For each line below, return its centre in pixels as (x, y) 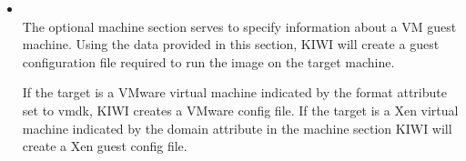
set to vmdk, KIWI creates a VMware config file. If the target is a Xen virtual (240, 110)
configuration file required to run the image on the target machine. (208, 61)
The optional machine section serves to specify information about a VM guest (239, 26)
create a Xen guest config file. (105, 146)
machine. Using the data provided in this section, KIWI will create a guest (231, 44)
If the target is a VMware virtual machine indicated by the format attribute (234, 92)
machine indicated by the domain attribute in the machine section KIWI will (237, 128)
